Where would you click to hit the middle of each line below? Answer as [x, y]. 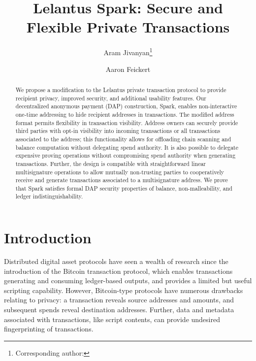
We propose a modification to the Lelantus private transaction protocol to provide [121, 89]
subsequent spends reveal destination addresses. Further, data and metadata [119, 310]
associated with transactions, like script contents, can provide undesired [112, 319]
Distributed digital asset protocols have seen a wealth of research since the [116, 261]
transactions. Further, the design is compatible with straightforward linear [111, 163]
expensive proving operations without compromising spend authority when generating [126, 155]
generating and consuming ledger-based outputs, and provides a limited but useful [128, 280]
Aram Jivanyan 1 [128, 51]
